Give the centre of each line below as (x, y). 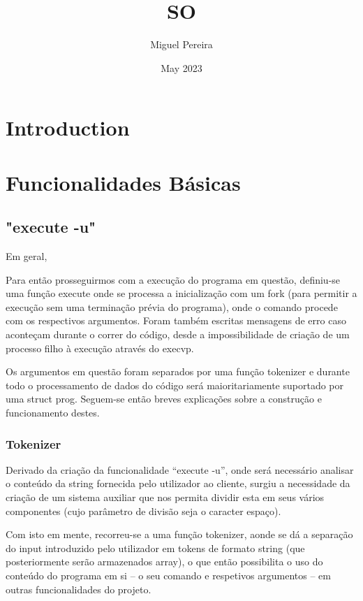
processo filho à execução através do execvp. (100, 348)
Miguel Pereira (181, 44)
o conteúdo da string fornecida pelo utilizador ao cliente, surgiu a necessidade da (178, 483)
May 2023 (181, 67)
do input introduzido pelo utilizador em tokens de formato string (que (155, 548)
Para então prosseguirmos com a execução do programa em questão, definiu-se (173, 279)
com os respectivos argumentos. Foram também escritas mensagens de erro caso (176, 320)
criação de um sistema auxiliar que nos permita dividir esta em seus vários (165, 497)
